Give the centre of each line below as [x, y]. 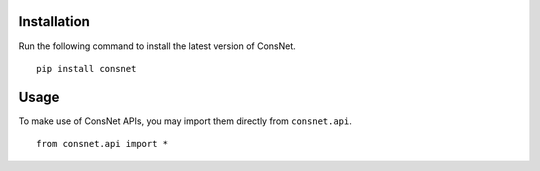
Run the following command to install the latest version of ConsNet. [157, 46]
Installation [54, 21]
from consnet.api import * [102, 144]
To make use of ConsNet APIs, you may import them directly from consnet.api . [185, 121]
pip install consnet [86, 68]
